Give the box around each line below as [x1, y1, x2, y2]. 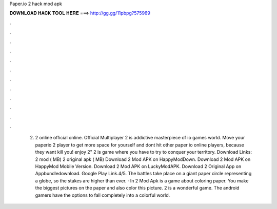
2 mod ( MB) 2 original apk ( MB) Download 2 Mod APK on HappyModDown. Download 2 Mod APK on [35, 156, 251, 162]
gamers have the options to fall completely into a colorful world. [35, 192, 170, 198]
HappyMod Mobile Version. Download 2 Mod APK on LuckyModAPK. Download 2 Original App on [35, 163, 242, 170]
